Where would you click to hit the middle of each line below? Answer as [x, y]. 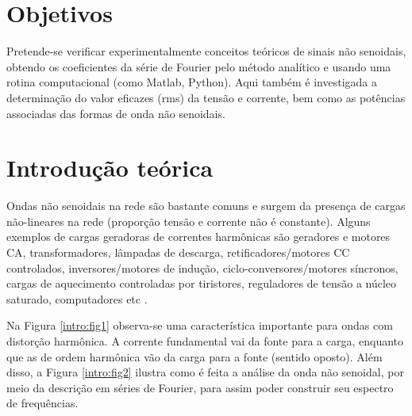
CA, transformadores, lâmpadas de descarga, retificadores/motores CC [178, 252]
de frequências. [42, 403]
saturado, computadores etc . [77, 298]
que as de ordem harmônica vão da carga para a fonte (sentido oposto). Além [194, 356]
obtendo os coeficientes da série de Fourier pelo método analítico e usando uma [199, 66]
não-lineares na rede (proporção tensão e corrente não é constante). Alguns [189, 221]
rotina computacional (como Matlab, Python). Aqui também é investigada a [192, 82]
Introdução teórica [110, 168]
